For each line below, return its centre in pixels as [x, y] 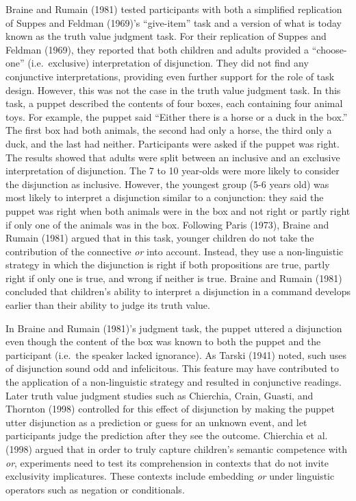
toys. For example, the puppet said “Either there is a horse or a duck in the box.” [177, 116]
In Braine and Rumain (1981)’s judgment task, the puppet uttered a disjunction [174, 328]
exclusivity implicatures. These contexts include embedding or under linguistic [170, 476]
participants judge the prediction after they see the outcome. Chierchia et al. [167, 435]
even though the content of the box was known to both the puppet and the [163, 341]
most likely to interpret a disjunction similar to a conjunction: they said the [165, 197]
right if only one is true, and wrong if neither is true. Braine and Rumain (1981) [174, 278]
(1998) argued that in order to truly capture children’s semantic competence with [176, 449]
